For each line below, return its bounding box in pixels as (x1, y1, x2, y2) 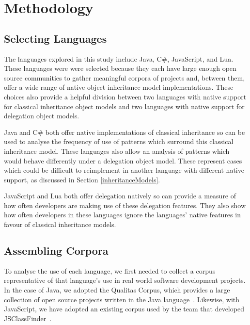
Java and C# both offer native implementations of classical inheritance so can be (4, 127, 245, 137)
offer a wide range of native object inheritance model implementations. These (4, 82, 234, 92)
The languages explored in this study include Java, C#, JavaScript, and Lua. (4, 53, 234, 64)
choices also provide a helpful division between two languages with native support (4, 91, 247, 101)
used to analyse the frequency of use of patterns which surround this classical (4, 136, 234, 146)
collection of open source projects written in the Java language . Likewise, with (4, 294, 240, 304)
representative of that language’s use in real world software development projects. (4, 275, 246, 285)
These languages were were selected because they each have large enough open (4, 63, 236, 73)
